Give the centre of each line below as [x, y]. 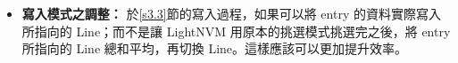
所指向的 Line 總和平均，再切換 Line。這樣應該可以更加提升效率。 [215, 48]
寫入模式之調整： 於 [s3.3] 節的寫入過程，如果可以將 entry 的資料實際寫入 [231, 13]
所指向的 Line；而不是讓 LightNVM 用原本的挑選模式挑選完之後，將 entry [236, 31]
